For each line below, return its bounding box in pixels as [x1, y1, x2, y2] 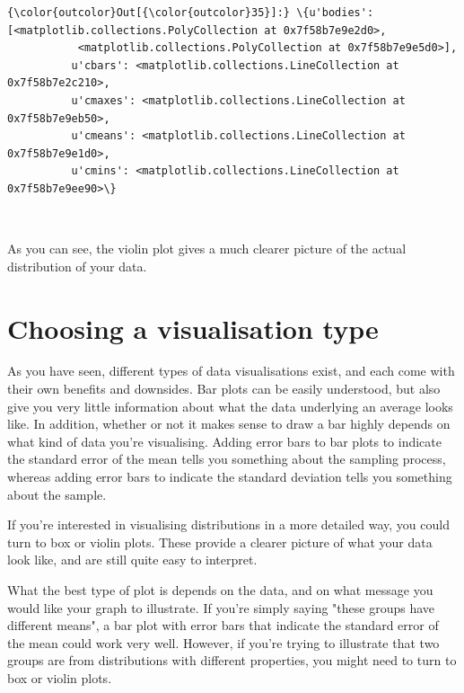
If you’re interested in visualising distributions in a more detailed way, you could [7, 515, 450, 534]
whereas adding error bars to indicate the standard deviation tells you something [7, 467, 452, 485]
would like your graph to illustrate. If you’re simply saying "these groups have [7, 598, 434, 617]
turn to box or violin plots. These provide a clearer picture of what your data [7, 532, 433, 551]
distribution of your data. [7, 256, 147, 275]
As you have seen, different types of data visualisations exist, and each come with [7, 361, 455, 380]
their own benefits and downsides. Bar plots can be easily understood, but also [7, 379, 441, 398]
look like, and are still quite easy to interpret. [7, 550, 258, 569]
